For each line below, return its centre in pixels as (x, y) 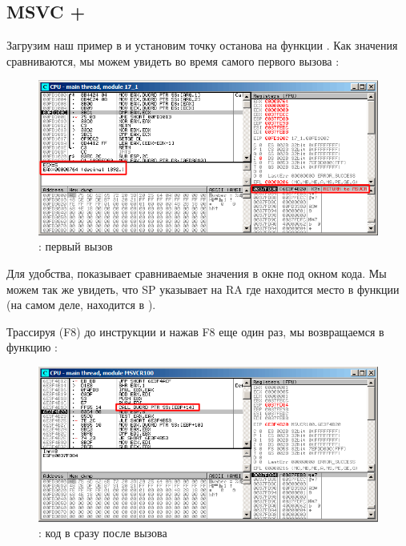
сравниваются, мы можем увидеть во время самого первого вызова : (173, 60)
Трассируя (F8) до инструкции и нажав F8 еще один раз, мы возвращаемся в (195, 331)
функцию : (32, 347)
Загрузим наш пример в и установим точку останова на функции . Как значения (202, 45)
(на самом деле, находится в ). (81, 305)
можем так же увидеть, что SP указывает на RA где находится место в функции (203, 289)
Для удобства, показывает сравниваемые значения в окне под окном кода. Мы (197, 273)
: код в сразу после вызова (103, 533)
